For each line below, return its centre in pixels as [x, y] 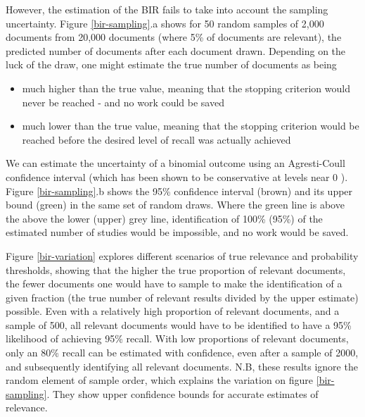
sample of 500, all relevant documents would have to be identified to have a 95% [179, 324]
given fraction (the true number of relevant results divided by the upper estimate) [182, 297]
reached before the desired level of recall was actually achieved [156, 139]
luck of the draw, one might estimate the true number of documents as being [171, 64]
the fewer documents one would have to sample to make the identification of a [174, 284]
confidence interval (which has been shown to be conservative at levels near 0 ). [177, 176]
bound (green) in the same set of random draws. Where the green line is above [175, 205]
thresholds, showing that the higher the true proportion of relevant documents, [176, 269]
